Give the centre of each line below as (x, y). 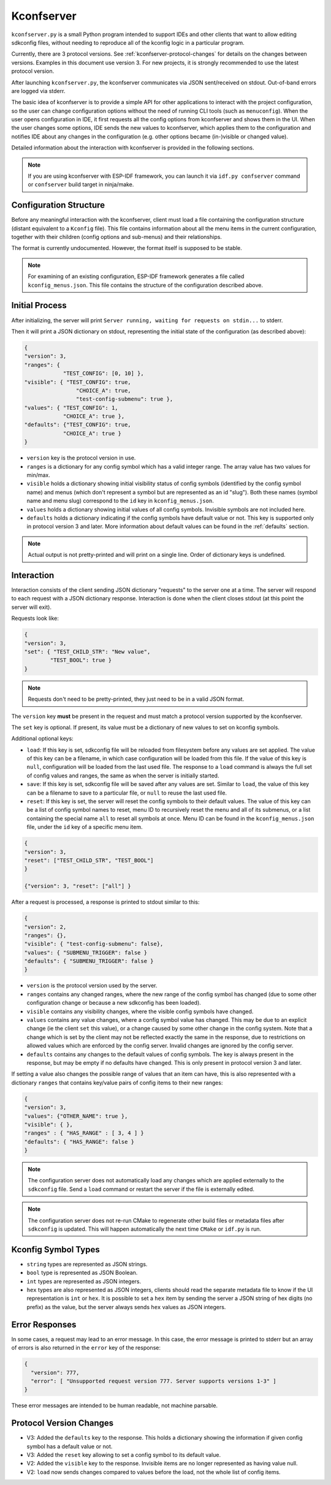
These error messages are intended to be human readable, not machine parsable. (114, 1405)
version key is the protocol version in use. (81, 458)
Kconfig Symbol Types (56, 1249)
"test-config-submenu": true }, (124, 399)
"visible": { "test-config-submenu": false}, (94, 944)
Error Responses (44, 1324)
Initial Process (39, 305)
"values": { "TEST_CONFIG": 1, (71, 408)
